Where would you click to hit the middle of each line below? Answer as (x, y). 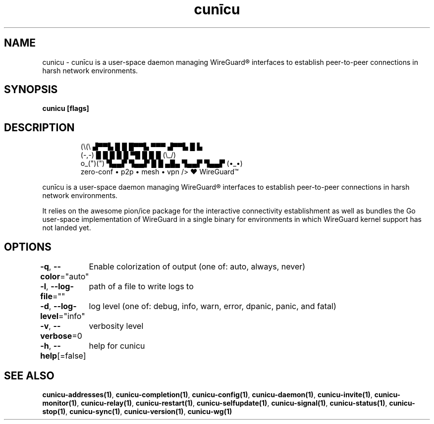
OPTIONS (28, 247)
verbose (56, 336)
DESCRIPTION (39, 127)
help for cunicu (117, 346)
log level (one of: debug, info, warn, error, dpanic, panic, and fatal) (213, 306)
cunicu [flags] (66, 108)
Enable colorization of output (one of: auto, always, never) (197, 267)
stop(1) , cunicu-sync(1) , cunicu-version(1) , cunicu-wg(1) (137, 411)
